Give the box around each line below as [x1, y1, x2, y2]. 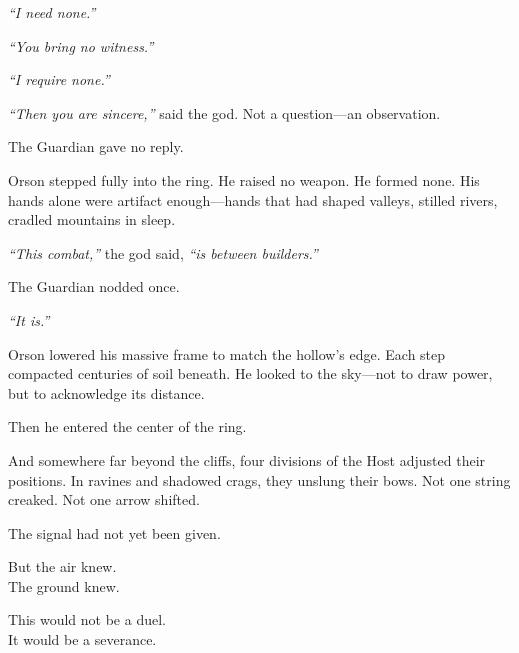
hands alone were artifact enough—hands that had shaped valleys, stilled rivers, [8, 189, 498, 210]
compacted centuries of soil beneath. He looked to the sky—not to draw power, [8, 363, 493, 384]
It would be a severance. [8, 629, 157, 650]
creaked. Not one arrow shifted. [8, 489, 200, 510]
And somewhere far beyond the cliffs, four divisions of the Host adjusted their [8, 449, 486, 470]
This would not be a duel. [8, 609, 166, 630]
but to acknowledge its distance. [8, 382, 205, 403]
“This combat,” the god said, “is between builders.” [8, 242, 318, 263]
